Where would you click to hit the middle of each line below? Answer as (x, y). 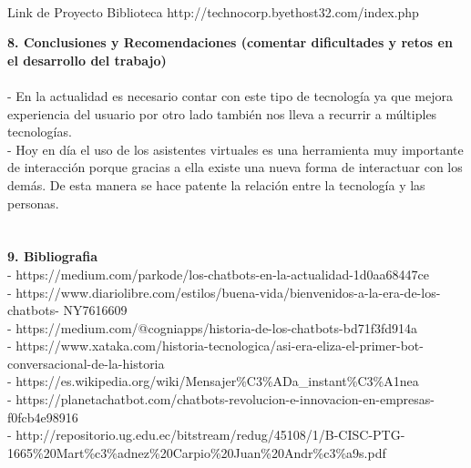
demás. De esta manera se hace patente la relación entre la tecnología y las (216, 184)
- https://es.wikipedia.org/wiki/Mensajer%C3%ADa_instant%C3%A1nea (213, 381)
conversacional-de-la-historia (86, 363)
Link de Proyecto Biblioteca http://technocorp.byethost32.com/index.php (213, 11)
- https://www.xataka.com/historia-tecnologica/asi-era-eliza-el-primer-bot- (215, 346)
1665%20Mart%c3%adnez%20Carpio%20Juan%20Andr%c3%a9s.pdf (197, 452)
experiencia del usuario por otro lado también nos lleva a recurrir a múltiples (222, 113)
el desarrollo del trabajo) (87, 60)
